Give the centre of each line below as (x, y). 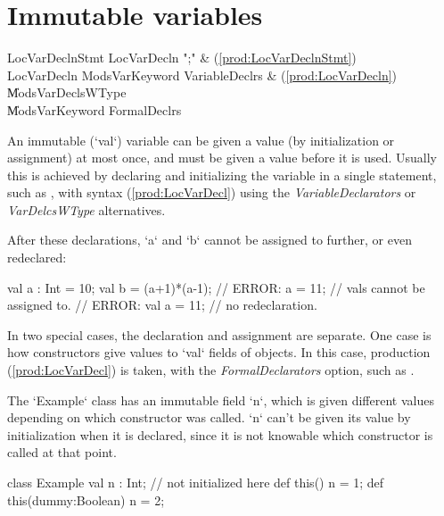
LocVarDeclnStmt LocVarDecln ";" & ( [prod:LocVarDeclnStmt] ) (182, 58)
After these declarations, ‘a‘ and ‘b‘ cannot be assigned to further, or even (210, 240)
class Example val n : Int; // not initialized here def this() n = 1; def (196, 482)
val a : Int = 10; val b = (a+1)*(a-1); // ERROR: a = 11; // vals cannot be (216, 287)
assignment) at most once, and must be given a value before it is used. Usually (222, 158)
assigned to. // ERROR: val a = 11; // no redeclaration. (162, 305)
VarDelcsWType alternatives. (86, 209)
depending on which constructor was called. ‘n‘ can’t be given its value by (209, 417)
